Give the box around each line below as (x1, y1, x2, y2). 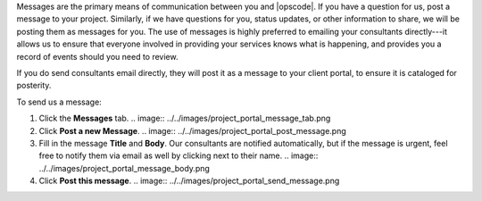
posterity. (16, 80, 52, 91)
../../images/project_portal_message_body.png (38, 163, 210, 173)
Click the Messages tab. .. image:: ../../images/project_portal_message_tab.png (38, 113, 331, 124)
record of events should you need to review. (16, 51, 179, 62)
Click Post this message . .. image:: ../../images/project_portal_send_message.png (38, 175, 340, 187)
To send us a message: (16, 96, 102, 107)
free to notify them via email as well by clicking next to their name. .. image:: (38, 150, 319, 161)
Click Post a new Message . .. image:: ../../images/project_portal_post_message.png (38, 125, 347, 136)
